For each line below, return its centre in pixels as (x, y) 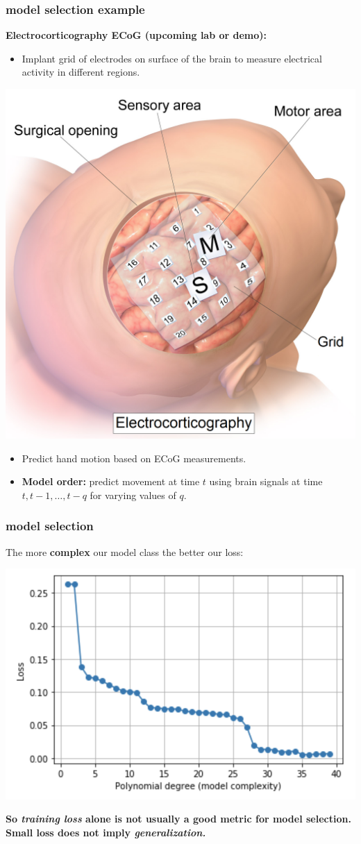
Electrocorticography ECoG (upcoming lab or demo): (136, 35)
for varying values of (133, 495)
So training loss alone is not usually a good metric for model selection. (178, 819)
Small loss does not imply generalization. (106, 833)
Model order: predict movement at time (111, 481)
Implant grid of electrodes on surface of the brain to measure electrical (172, 58)
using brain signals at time (266, 481)
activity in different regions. (81, 72)
